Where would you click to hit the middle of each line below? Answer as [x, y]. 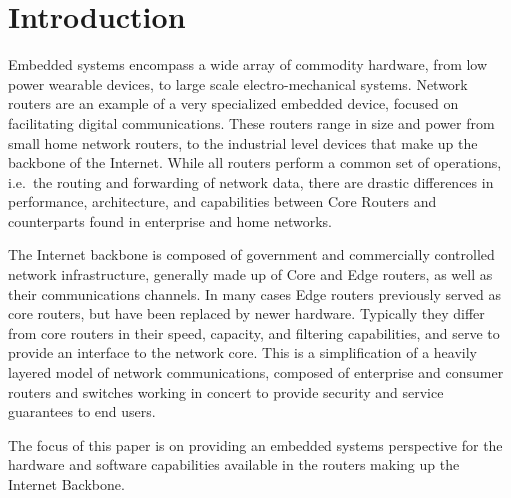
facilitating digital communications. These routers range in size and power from [251, 122]
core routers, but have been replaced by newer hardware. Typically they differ [246, 313]
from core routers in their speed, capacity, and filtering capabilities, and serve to [254, 332]
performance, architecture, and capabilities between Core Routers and [222, 201]
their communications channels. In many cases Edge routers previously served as [254, 293]
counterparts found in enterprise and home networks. [170, 220]
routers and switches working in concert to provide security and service [226, 391]
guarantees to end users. [82, 411]
